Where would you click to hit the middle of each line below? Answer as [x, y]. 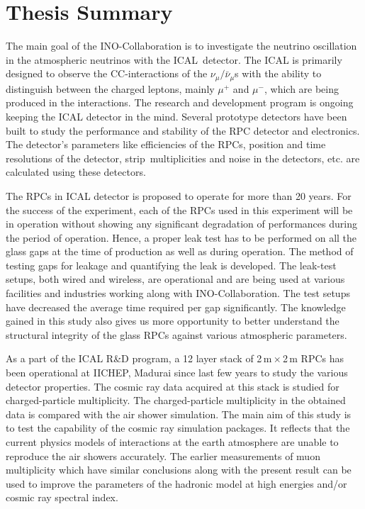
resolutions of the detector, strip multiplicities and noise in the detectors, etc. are [183, 158]
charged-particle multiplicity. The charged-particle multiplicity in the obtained [176, 400]
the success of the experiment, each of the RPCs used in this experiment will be [179, 209]
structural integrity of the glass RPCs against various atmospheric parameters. [176, 334]
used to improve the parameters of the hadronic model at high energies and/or [176, 483]
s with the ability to [278, 73]
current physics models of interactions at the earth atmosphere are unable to [172, 442]
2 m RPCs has [313, 358]
